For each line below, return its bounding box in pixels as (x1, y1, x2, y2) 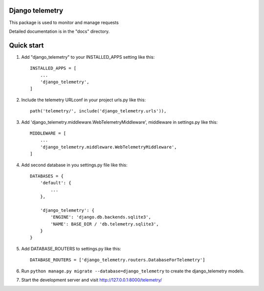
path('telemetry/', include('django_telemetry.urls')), (30, 108, 167, 114)
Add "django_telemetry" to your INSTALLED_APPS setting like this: (21, 54, 155, 60)
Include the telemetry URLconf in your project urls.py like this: (21, 97, 146, 103)
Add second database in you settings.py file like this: (21, 162, 128, 168)
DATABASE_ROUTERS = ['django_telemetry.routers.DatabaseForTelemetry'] (30, 257, 205, 263)
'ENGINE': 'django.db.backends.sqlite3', (50, 214, 152, 220)
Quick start (9, 41, 44, 49)
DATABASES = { (30, 173, 64, 179)
